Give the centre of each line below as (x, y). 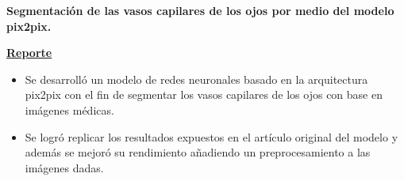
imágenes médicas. (69, 109)
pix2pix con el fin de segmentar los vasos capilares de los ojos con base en (204, 94)
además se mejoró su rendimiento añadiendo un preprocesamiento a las (198, 152)
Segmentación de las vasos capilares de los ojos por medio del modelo (200, 10)
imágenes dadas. (64, 167)
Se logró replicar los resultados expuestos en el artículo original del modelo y (212, 136)
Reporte (29, 53)
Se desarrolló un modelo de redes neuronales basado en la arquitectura (196, 79)
